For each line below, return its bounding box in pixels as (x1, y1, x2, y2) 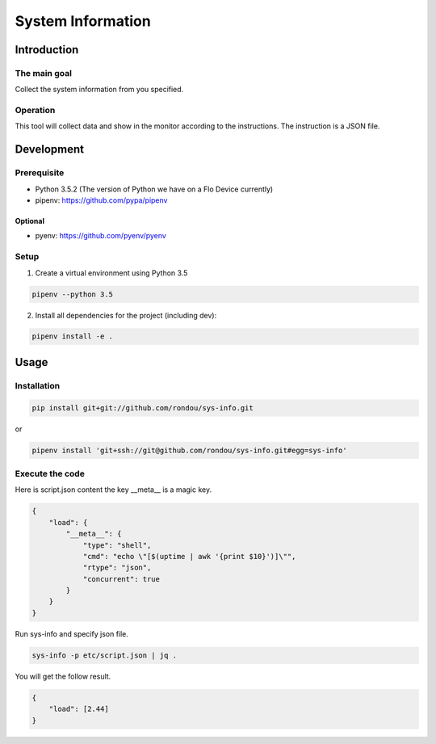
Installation (15, 380, 61, 391)
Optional (15, 216, 44, 225)
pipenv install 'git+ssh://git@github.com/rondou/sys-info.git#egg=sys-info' (31, 445, 347, 455)
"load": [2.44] (48, 704, 109, 714)
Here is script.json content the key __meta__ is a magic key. (15, 485, 212, 494)
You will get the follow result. (15, 671, 111, 681)
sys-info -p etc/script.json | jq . (31, 650, 178, 660)
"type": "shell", (82, 540, 152, 549)
